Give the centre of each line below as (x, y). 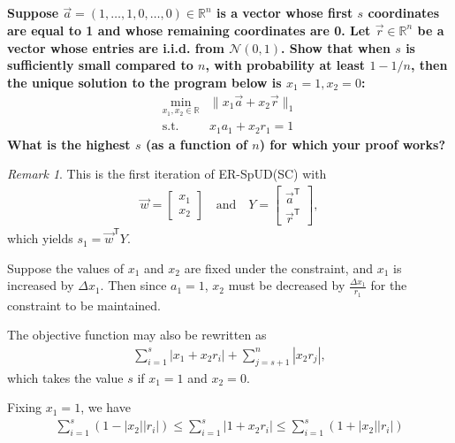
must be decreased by (287, 285)
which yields (40, 238)
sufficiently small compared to (100, 65)
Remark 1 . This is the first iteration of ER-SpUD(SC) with (167, 174)
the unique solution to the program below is (144, 82)
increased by (41, 285)
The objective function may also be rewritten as (137, 335)
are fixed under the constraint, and (278, 267)
